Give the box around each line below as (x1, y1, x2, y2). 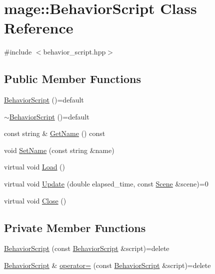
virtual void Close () (4, 195, 66, 205)
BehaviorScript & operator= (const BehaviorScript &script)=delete (4, 260, 211, 270)
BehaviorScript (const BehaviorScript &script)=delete (4, 243, 169, 253)
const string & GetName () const (4, 128, 105, 138)
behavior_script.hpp (43, 46, 106, 57)
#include (4, 46, 32, 57)
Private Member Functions (4, 219, 146, 235)
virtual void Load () (4, 161, 65, 172)
